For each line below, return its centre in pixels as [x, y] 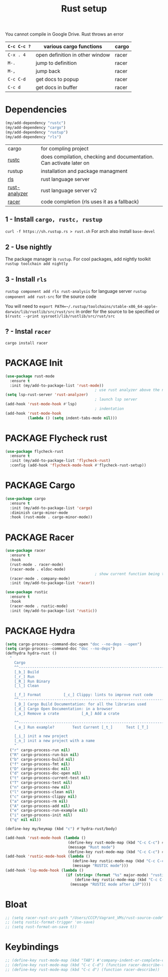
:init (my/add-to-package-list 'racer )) [52, 583]
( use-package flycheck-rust [34, 451]
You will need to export [29, 306]
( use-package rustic [27, 592]
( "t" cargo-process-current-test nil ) [50, 778]
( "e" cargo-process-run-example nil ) [49, 811]
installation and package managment [84, 171]
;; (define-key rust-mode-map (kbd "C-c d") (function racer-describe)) [82, 970]
